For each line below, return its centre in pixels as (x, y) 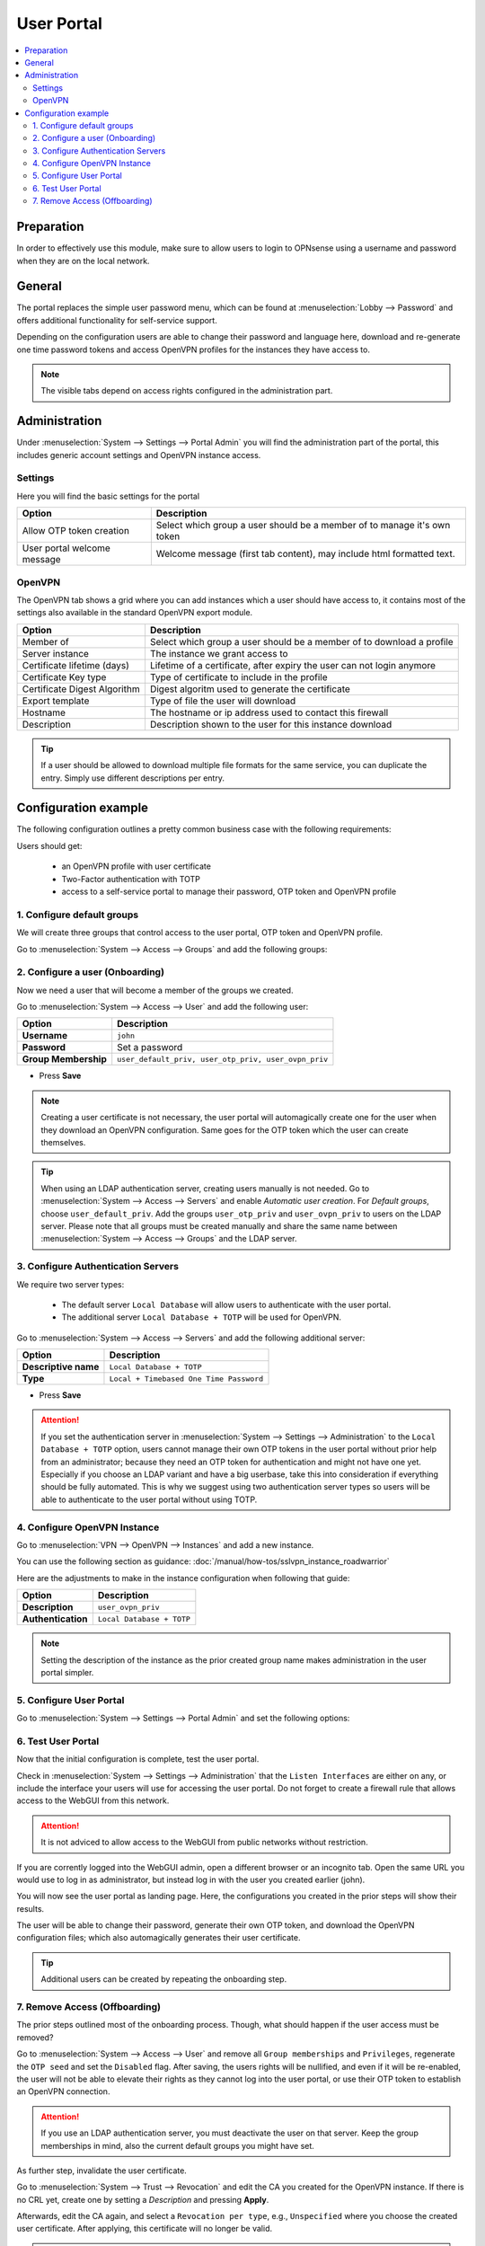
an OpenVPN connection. (63, 2091)
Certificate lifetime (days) (76, 665)
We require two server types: (71, 1284)
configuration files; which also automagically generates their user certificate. (159, 1938)
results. (31, 1908)
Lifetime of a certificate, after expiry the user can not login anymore (292, 665)
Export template (56, 701)
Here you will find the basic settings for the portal (108, 496)
